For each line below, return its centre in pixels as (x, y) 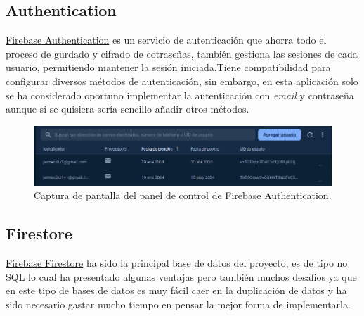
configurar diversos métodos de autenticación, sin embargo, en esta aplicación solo (182, 81)
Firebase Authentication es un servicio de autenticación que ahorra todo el (166, 40)
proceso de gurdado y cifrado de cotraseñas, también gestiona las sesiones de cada (182, 53)
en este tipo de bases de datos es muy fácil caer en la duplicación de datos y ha (176, 290)
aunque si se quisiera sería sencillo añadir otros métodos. (128, 109)
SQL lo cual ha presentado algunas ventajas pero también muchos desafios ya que (181, 276)
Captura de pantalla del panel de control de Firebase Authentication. (183, 195)
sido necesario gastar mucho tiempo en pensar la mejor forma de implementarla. (178, 304)
